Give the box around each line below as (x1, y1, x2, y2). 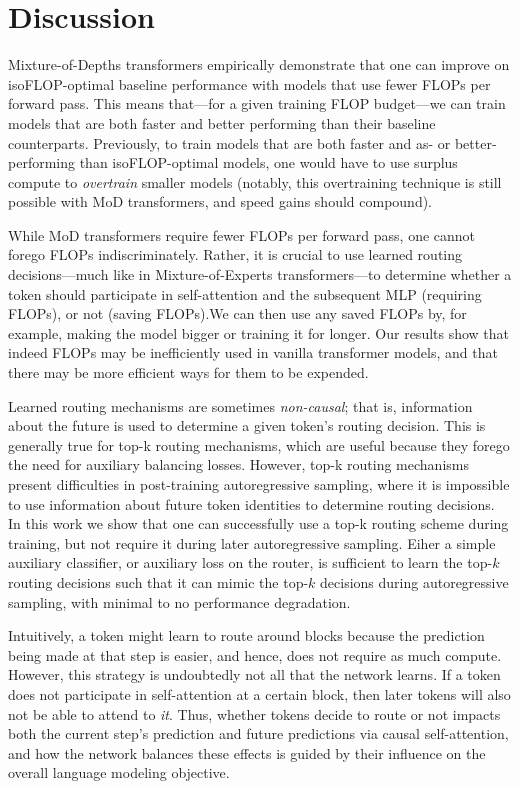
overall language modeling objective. (8, 762, 230, 783)
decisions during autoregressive (320, 571, 509, 592)
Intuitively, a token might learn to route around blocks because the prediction (8, 625, 485, 646)
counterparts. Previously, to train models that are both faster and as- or (8, 132, 451, 153)
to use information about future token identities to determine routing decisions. (8, 493, 495, 514)
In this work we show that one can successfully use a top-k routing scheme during (8, 513, 509, 534)
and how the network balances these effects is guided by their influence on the (8, 742, 486, 763)
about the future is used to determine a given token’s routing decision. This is (8, 415, 486, 436)
